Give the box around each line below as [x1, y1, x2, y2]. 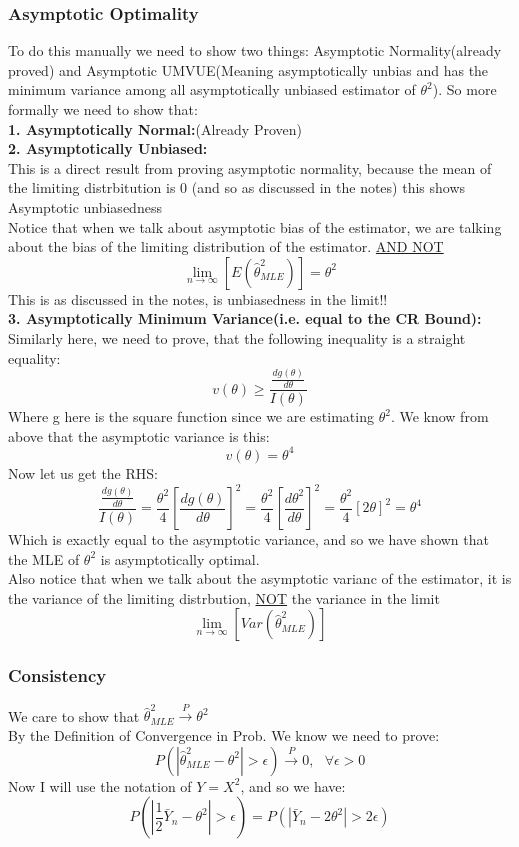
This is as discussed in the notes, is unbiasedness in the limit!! [8, 288, 388, 309]
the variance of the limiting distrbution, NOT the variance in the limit [8, 587, 440, 608]
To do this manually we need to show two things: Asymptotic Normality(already [8, 40, 502, 61]
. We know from [390, 406, 489, 427]
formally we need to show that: [8, 99, 198, 119]
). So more [432, 79, 497, 100]
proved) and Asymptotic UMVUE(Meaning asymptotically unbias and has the [8, 59, 489, 80]
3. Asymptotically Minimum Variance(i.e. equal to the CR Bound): [8, 308, 482, 329]
